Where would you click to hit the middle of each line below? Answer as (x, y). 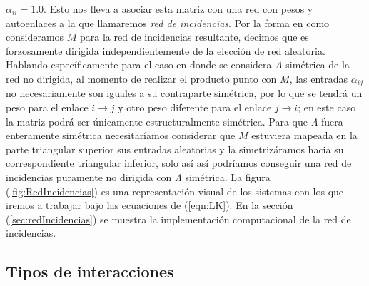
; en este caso (327, 107)
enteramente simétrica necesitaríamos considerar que (121, 135)
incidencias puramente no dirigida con (89, 177)
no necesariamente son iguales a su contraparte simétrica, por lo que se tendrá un (184, 93)
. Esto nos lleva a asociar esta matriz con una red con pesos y (178, 9)
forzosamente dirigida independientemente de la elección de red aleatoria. (166, 50)
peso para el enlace (47, 107)
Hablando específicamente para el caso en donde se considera (139, 65)
